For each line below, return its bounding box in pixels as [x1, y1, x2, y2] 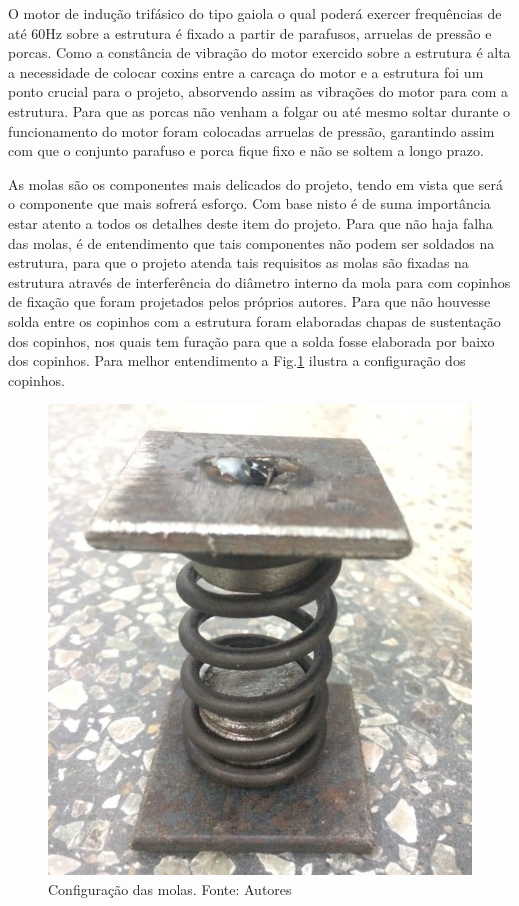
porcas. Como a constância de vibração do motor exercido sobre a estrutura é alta [8, 42, 511, 63]
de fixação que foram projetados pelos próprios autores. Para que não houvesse [8, 291, 491, 312]
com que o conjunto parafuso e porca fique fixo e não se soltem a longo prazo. [8, 140, 484, 161]
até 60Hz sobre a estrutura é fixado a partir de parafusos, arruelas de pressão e [8, 22, 492, 43]
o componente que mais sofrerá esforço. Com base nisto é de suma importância [8, 193, 491, 214]
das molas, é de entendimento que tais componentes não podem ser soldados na [8, 232, 495, 253]
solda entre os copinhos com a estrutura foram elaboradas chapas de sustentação [8, 310, 501, 331]
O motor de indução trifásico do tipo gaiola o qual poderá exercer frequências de [8, 3, 502, 23]
